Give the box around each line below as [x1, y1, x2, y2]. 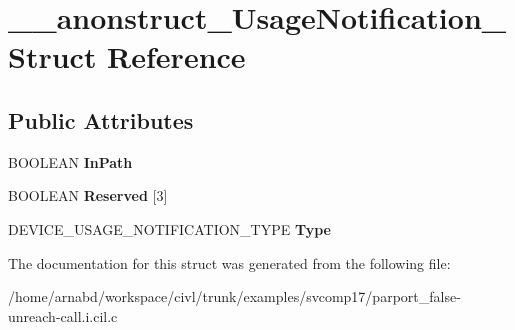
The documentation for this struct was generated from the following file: [8, 252, 451, 273]
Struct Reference [8, 36, 246, 77]
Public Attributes [8, 104, 194, 135]
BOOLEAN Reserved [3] [8, 185, 168, 206]
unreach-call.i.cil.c [8, 305, 118, 326]
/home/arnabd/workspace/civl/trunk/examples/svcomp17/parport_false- [8, 286, 461, 307]
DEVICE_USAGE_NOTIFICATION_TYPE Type [8, 218, 331, 239]
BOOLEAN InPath [8, 151, 133, 172]
